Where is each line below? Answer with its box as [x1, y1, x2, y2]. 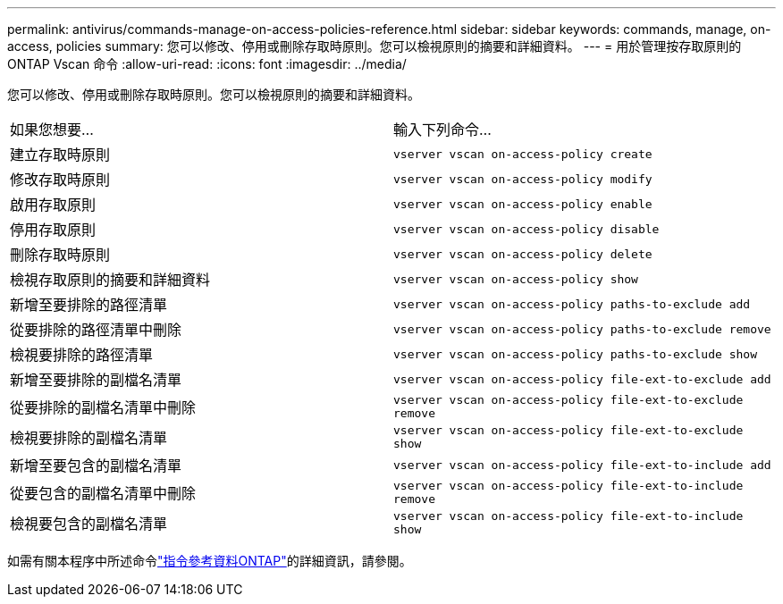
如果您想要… [10, 121, 94, 138]
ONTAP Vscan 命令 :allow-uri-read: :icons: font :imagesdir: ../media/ [7, 56, 407, 71]
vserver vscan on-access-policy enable [393, 197, 652, 211]
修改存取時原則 [10, 171, 111, 189]
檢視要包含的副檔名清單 [10, 515, 168, 533]
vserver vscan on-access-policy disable [393, 222, 660, 236]
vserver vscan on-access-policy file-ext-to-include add [393, 457, 771, 472]
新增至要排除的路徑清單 [10, 296, 168, 314]
